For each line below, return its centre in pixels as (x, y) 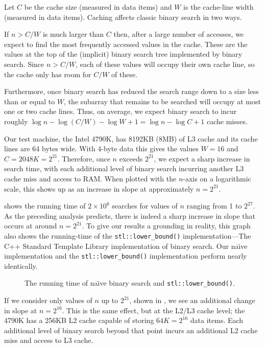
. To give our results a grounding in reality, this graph (166, 226)
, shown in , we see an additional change (192, 300)
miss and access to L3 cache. (49, 340)
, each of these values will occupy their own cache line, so (165, 64)
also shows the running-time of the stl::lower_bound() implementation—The (128, 235)
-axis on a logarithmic (217, 178)
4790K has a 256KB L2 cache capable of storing (79, 320)
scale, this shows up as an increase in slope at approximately (99, 188)
